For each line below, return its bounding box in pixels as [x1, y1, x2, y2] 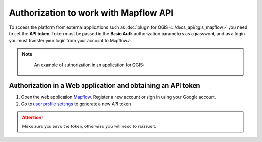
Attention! [22, 114, 43, 120]
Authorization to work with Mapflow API [9, 7, 174, 18]
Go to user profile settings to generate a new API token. [21, 101, 132, 107]
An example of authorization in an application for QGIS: [34, 62, 144, 68]
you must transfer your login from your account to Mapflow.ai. [9, 38, 133, 44]
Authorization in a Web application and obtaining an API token [9, 81, 201, 90]
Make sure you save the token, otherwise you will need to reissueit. [22, 124, 156, 129]
